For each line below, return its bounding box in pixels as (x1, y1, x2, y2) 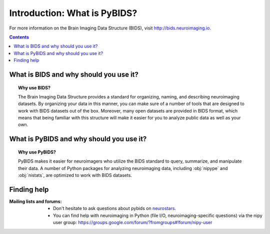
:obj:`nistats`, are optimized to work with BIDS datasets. (18, 172, 132, 178)
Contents (9, 34, 29, 40)
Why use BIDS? (18, 84, 51, 90)
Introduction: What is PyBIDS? (9, 7, 137, 18)
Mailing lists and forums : (9, 198, 62, 204)
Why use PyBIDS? (18, 149, 56, 155)
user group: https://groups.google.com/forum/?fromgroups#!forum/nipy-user (53, 219, 212, 225)
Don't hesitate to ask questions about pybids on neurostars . (53, 205, 176, 211)
